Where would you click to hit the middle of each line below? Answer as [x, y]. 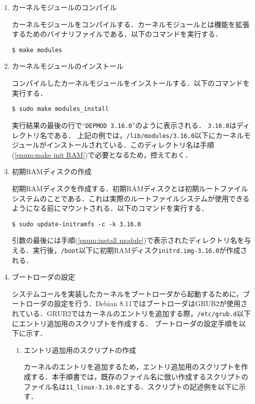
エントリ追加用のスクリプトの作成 [80, 350]
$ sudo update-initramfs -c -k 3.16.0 [76, 224]
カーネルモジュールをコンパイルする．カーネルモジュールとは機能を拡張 [131, 24]
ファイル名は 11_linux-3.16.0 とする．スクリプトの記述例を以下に [131, 386]
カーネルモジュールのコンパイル [64, 7]
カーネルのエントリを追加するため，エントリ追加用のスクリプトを [132, 367]
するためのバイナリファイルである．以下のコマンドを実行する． [117, 34]
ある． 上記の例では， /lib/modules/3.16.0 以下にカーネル [149, 135]
